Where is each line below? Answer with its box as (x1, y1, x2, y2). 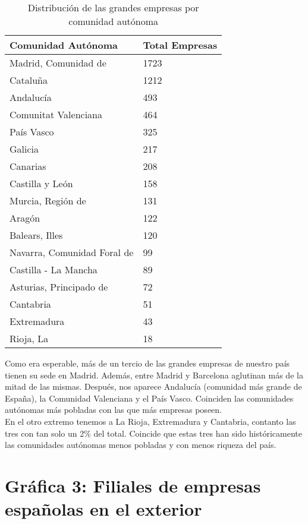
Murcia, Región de (10, 194, 86, 207)
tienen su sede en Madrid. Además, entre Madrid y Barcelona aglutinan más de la (5, 368, 303, 381)
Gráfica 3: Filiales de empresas (5, 473, 261, 497)
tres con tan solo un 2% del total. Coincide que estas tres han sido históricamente (5, 427, 302, 439)
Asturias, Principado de (10, 280, 108, 293)
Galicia (10, 142, 39, 156)
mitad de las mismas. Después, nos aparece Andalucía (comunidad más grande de (5, 380, 302, 393)
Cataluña (10, 73, 48, 87)
